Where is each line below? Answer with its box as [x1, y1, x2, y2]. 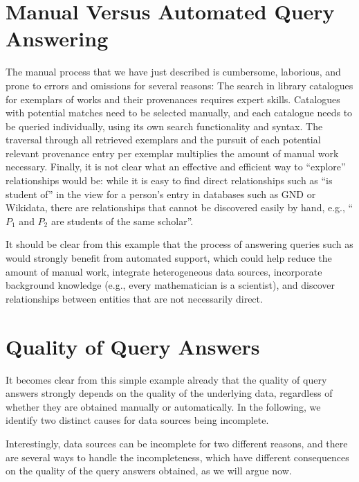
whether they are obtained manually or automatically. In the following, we [6, 399, 321, 413]
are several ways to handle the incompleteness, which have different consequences [6, 449, 349, 464]
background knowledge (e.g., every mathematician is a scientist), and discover [6, 278, 335, 292]
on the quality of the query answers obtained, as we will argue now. [6, 463, 292, 478]
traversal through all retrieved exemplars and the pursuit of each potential [6, 132, 321, 147]
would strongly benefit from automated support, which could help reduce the [6, 251, 332, 265]
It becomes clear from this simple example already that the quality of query [6, 372, 327, 386]
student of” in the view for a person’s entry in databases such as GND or [6, 186, 316, 201]
